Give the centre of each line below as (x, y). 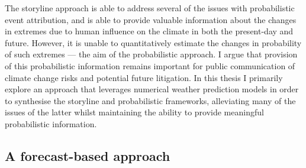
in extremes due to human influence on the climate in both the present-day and (149, 31)
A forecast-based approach (88, 155)
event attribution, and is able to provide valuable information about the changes (151, 19)
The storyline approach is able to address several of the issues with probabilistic (150, 8)
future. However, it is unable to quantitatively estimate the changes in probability (153, 42)
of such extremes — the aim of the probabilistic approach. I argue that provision (151, 54)
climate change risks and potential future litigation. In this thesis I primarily (144, 77)
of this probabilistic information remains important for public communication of (150, 65)
